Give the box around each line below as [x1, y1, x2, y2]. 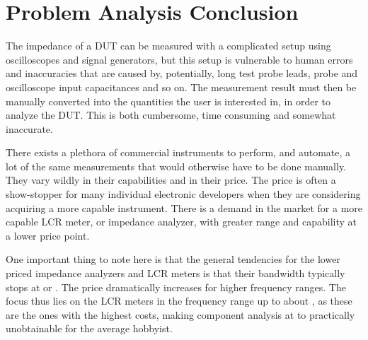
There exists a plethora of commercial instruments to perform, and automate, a [6, 145, 351, 160]
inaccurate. [6, 121, 53, 136]
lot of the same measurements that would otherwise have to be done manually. [6, 158, 347, 173]
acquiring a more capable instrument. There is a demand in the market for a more [6, 200, 363, 215]
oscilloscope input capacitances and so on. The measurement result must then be [6, 79, 357, 94]
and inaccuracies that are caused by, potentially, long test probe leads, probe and [6, 66, 358, 81]
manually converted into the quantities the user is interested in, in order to [6, 93, 331, 108]
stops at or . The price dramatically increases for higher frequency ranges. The [6, 279, 346, 294]
